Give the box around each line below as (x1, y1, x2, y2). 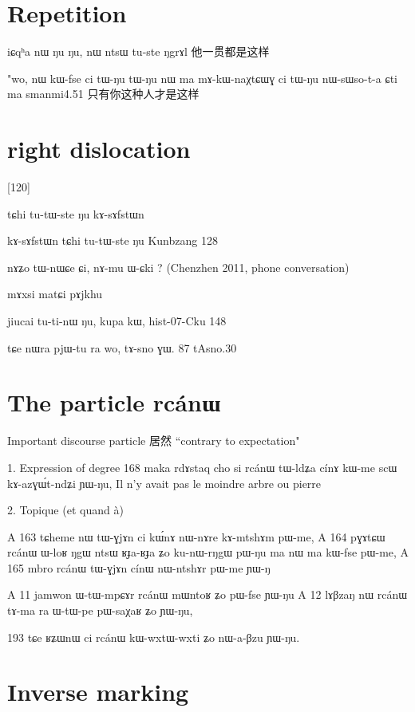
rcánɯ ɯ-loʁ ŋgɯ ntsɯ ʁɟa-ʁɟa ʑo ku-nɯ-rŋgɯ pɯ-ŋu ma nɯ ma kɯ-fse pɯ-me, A (7, 544, 409, 561)
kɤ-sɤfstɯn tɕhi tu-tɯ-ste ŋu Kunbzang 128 (7, 232, 218, 249)
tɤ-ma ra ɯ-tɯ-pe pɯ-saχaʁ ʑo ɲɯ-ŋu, (7, 602, 193, 619)
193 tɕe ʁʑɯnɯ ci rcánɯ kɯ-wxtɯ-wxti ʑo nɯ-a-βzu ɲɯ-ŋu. (7, 628, 300, 645)
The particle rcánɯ (7, 386, 221, 419)
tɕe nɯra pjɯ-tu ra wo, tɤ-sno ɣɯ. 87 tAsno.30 (7, 339, 237, 356)
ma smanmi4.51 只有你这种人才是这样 (7, 85, 200, 102)
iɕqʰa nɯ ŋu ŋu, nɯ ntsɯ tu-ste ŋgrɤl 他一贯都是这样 (7, 43, 270, 60)
